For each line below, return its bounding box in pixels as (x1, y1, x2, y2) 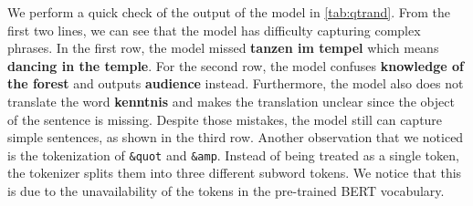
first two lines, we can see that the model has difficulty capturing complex (7, 20, 421, 39)
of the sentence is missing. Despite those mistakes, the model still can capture (7, 109, 443, 129)
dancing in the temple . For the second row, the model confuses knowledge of (7, 56, 464, 75)
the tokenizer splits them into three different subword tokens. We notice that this (7, 163, 462, 182)
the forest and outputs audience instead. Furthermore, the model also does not (7, 74, 464, 93)
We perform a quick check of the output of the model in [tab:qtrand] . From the (7, 3, 450, 21)
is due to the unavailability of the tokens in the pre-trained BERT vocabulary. (7, 181, 445, 200)
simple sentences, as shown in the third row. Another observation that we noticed (7, 128, 464, 147)
